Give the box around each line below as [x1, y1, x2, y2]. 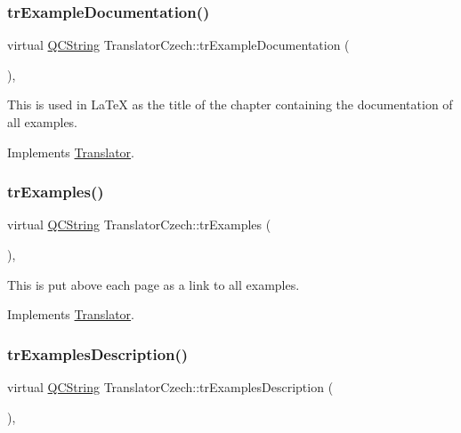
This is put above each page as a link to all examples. [7, 275, 300, 293]
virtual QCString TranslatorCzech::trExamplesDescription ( [7, 378, 334, 396]
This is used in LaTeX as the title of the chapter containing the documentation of [7, 95, 453, 114]
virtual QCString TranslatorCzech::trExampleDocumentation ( [7, 36, 350, 54]
